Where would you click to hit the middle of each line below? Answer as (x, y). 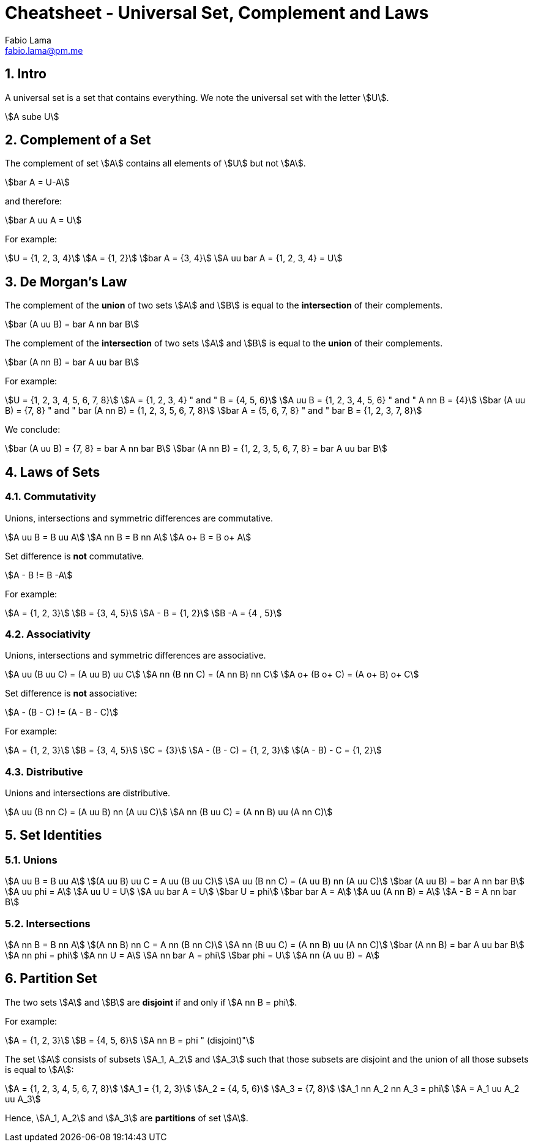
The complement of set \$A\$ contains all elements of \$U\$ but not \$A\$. (155, 163)
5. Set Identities (54, 835)
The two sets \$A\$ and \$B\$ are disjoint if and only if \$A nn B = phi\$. (151, 1002)
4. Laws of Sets (53, 472)
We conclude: (33, 430)
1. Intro (26, 74)
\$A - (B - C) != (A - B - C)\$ (61, 712)
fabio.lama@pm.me (44, 50)
